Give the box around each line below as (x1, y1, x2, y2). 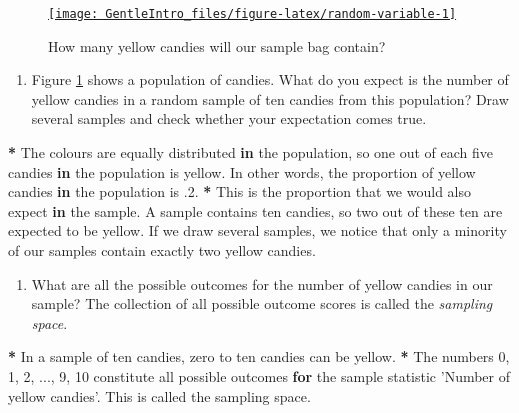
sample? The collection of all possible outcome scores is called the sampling (31, 293, 493, 314)
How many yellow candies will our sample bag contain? (48, 35, 386, 56)
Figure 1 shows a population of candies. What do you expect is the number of (31, 69, 509, 90)
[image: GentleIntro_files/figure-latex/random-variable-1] (48, 7, 457, 21)
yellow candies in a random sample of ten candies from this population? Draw (31, 88, 509, 109)
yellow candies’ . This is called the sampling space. (8, 385, 311, 406)
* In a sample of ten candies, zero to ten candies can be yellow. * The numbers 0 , (8, 346, 510, 367)
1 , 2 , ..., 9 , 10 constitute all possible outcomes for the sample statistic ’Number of (8, 365, 511, 386)
